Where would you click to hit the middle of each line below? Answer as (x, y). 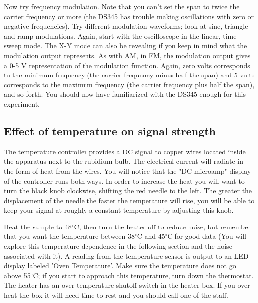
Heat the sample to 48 (38, 226)
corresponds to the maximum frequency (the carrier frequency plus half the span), (129, 84)
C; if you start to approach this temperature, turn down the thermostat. (143, 275)
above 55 (17, 275)
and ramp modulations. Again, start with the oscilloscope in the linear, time (120, 36)
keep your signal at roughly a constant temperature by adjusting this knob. (119, 210)
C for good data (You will (207, 236)
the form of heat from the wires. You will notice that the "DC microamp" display (128, 171)
